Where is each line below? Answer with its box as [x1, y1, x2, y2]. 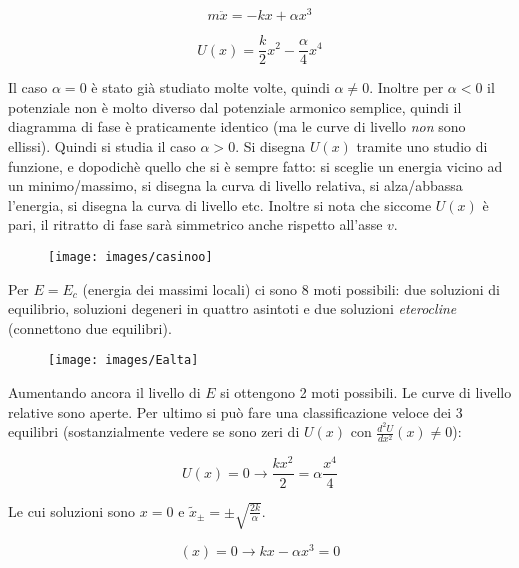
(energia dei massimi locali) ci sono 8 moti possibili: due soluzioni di [82, 278, 500, 299]
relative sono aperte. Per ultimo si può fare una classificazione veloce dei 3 [8, 401, 463, 422]
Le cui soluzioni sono [8, 500, 136, 521]
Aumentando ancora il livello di [8, 381, 201, 402]
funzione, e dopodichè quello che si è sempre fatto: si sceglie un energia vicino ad [8, 155, 503, 176]
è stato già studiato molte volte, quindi [91, 77, 330, 98]
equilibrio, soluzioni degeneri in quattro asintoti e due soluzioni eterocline [8, 298, 457, 319]
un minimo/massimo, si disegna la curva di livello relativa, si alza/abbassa [8, 175, 463, 196]
